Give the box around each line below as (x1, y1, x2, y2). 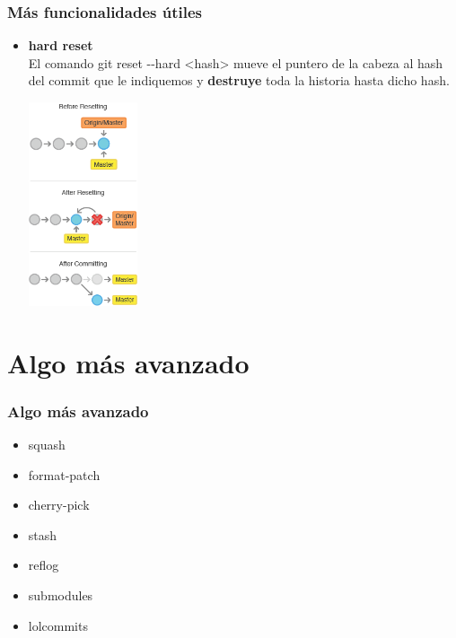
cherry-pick (28, 495, 90, 514)
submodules (28, 585, 93, 604)
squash (28, 434, 66, 453)
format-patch (28, 465, 101, 484)
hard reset (28, 36, 93, 55)
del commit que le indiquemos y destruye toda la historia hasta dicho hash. (28, 71, 450, 90)
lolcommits (28, 616, 88, 634)
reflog (28, 555, 59, 574)
